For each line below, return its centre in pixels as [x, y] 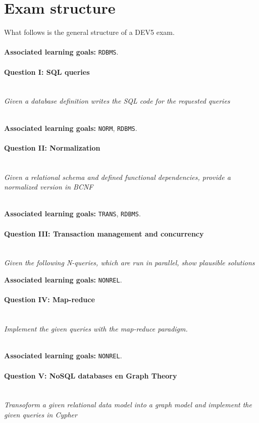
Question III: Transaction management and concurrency [104, 233]
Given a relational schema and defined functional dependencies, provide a [117, 177]
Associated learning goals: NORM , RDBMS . [71, 128]
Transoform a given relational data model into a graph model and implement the [128, 405]
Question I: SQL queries [47, 72]
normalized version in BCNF [49, 187]
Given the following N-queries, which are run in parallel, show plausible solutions [129, 263]
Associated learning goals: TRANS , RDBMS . [72, 214]
